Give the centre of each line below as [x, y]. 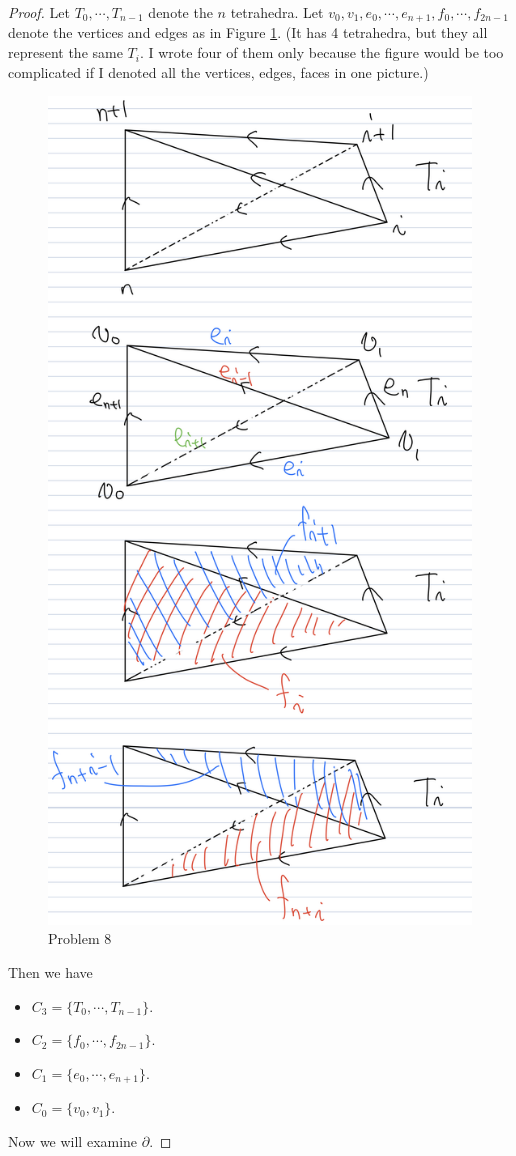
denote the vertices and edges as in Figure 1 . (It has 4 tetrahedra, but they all [248, 32]
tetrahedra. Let [277, 12]
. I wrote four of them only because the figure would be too [321, 52]
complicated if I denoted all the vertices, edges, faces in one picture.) [218, 71]
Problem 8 [80, 938]
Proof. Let [39, 12]
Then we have [50, 972]
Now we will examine [73, 1140]
